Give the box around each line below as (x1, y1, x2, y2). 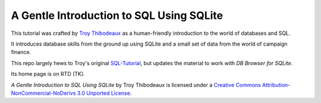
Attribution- (262, 81, 291, 88)
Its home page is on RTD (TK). (11, 70, 86, 78)
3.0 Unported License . (77, 89, 132, 96)
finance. (11, 49, 32, 56)
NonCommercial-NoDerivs (11, 89, 76, 96)
